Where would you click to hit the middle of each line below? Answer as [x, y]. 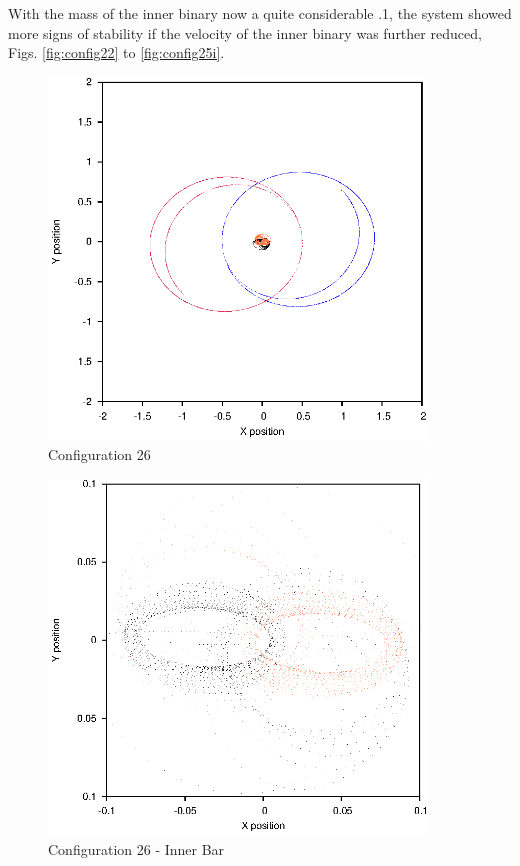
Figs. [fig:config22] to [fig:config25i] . [116, 52]
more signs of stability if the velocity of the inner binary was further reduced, [245, 32]
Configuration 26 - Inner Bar [136, 848]
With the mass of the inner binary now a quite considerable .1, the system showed [260, 13]
